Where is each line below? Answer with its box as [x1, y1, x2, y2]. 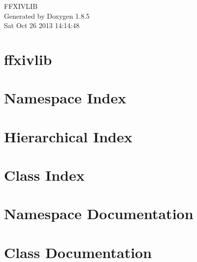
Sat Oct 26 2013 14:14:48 [4, 20, 80, 31]
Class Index [4, 165, 85, 185]
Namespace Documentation [4, 203, 194, 224]
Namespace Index [4, 88, 127, 108]
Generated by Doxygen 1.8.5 [4, 10, 90, 21]
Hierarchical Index [4, 126, 132, 146]
